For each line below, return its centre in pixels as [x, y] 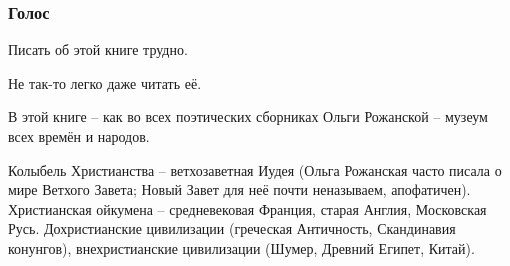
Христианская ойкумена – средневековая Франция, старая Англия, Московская [247, 208]
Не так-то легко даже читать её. [105, 82]
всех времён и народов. [79, 136]
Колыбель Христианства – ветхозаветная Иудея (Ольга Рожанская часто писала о [255, 169]
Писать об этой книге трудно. [98, 49]
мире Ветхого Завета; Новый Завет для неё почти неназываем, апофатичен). [239, 189]
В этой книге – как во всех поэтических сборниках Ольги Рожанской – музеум [248, 116]
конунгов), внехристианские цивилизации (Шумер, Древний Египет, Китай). [241, 247]
